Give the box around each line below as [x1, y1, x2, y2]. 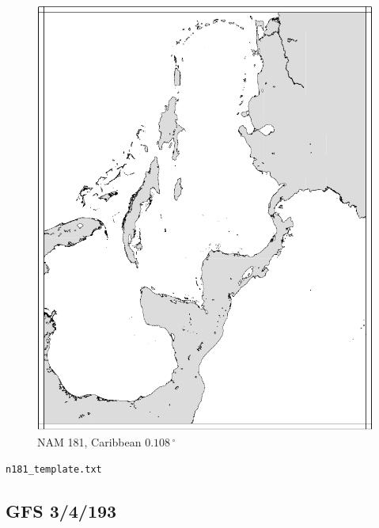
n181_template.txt [6, 464, 102, 476]
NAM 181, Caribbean [37, 433, 142, 450]
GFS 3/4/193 [6, 499, 117, 523]
